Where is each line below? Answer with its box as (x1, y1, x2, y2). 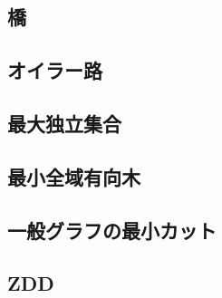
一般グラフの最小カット (7, 216, 217, 244)
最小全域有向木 (7, 162, 140, 190)
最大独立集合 (7, 109, 121, 137)
